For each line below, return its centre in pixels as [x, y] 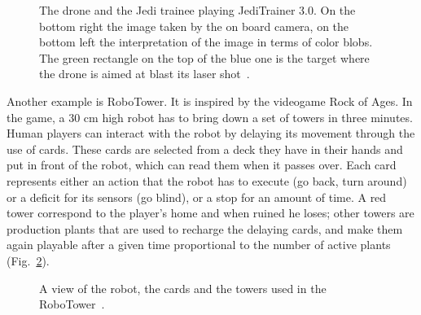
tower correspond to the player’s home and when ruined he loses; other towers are [210, 213]
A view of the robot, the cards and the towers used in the [183, 288]
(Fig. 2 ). [28, 260]
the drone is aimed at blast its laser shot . [145, 74]
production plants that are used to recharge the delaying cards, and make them [205, 228]
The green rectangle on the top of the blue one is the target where [204, 57]
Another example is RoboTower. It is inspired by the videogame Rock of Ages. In [210, 101]
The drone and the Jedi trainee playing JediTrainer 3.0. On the [197, 10]
